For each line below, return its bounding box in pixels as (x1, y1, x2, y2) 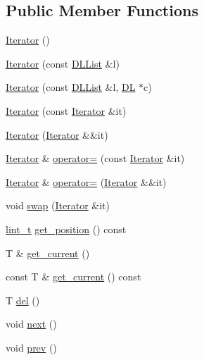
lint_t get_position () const (6, 221, 127, 236)
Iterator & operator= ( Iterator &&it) (6, 174, 167, 189)
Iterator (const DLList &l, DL (6, 80, 136, 94)
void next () (6, 316, 57, 331)
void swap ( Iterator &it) (6, 198, 110, 213)
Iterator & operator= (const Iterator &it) (6, 151, 185, 166)
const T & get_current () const (6, 269, 141, 284)
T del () (6, 292, 40, 307)
